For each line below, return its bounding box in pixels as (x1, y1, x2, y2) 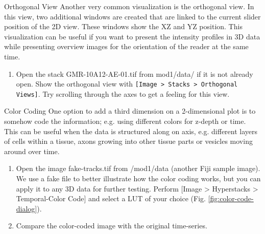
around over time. (4, 145, 60, 156)
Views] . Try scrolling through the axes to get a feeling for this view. (16, 88, 230, 99)
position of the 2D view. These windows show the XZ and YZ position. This (4, 21, 243, 32)
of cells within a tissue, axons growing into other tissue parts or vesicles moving (4, 136, 253, 146)
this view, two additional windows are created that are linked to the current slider (4, 11, 261, 22)
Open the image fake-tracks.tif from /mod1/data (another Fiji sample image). (16, 163, 260, 174)
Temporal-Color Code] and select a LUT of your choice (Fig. (16, 193, 206, 204)
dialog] (16, 203, 37, 214)
